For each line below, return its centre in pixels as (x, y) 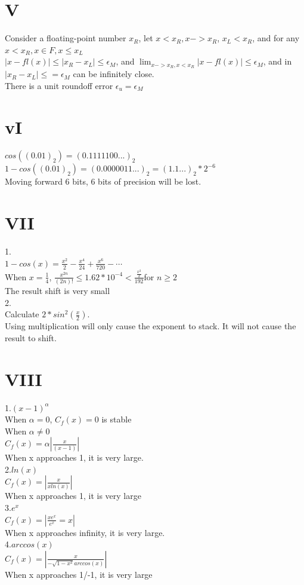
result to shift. (31, 337)
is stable (117, 419)
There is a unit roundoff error (59, 85)
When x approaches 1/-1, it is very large (79, 574)
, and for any (276, 38)
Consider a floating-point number (66, 38)
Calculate (22, 314)
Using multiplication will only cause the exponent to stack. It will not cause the (151, 326)
